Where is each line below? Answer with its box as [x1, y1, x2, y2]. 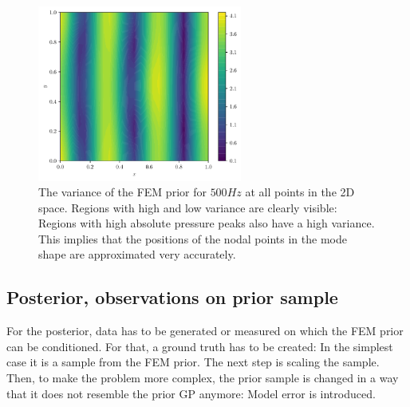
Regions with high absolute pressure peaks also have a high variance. [38, 215, 375, 231]
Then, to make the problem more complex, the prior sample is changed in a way [6, 369, 399, 386]
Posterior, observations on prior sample [6, 285, 338, 310]
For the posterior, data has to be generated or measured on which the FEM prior [6, 322, 404, 339]
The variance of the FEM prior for [38, 184, 207, 200]
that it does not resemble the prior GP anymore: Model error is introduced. [6, 385, 376, 401]
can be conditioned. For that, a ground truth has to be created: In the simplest [6, 338, 393, 354]
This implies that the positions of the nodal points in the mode [38, 230, 347, 247]
